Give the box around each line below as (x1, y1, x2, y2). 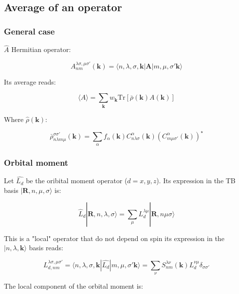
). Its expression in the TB (156, 175, 236, 186)
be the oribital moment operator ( (26, 175, 128, 186)
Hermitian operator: (11, 44, 71, 54)
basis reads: (29, 242, 63, 253)
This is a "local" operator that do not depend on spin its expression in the (4, 233, 224, 243)
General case (4, 25, 55, 37)
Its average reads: (4, 76, 56, 86)
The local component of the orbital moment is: (4, 281, 143, 291)
